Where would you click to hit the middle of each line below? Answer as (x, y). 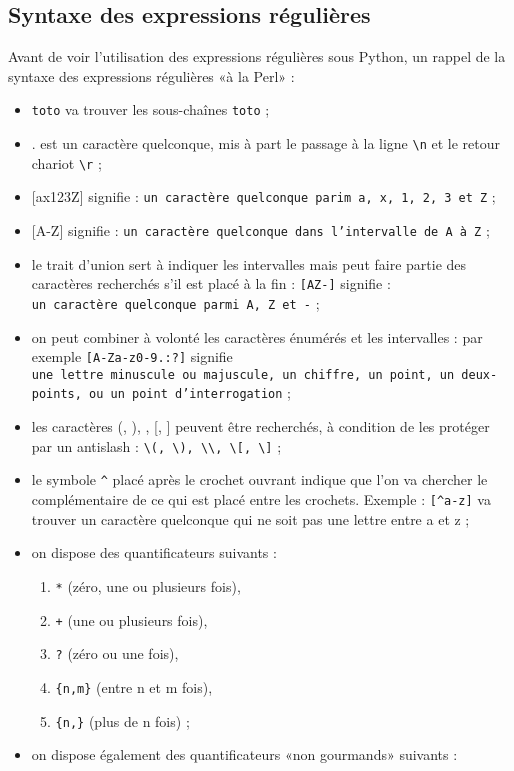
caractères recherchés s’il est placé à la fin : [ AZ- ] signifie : (211, 283)
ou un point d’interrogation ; (190, 392)
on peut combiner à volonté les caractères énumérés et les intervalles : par (257, 336)
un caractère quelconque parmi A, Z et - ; (175, 302)
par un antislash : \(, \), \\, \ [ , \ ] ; (156, 445)
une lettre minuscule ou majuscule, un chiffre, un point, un (243, 374)
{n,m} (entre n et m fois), (134, 686)
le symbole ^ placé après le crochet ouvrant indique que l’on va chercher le (259, 479)
